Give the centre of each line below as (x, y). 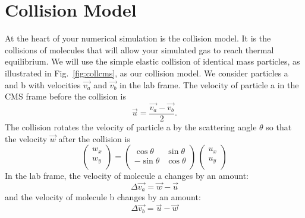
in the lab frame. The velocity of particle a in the (209, 84)
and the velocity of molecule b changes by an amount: (103, 197)
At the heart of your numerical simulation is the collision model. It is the (138, 38)
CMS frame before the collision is (66, 96)
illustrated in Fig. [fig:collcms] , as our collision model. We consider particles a (147, 73)
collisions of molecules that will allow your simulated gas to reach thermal (139, 49)
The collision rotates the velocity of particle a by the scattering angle (131, 126)
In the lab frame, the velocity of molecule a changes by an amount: (127, 176)
